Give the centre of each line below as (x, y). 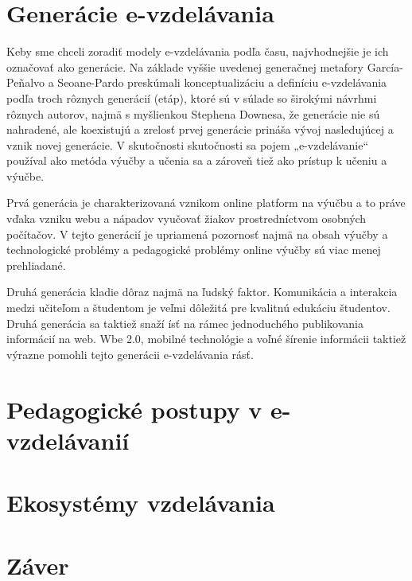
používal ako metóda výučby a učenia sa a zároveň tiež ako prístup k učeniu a (197, 160)
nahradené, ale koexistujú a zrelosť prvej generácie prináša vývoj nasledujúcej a (200, 129)
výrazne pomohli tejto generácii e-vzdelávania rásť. (130, 354)
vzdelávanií (68, 440)
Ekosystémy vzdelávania (141, 503)
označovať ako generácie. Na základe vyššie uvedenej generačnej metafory (185, 66)
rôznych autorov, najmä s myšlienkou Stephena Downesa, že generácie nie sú (193, 113)
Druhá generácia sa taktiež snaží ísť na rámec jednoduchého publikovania (185, 323)
